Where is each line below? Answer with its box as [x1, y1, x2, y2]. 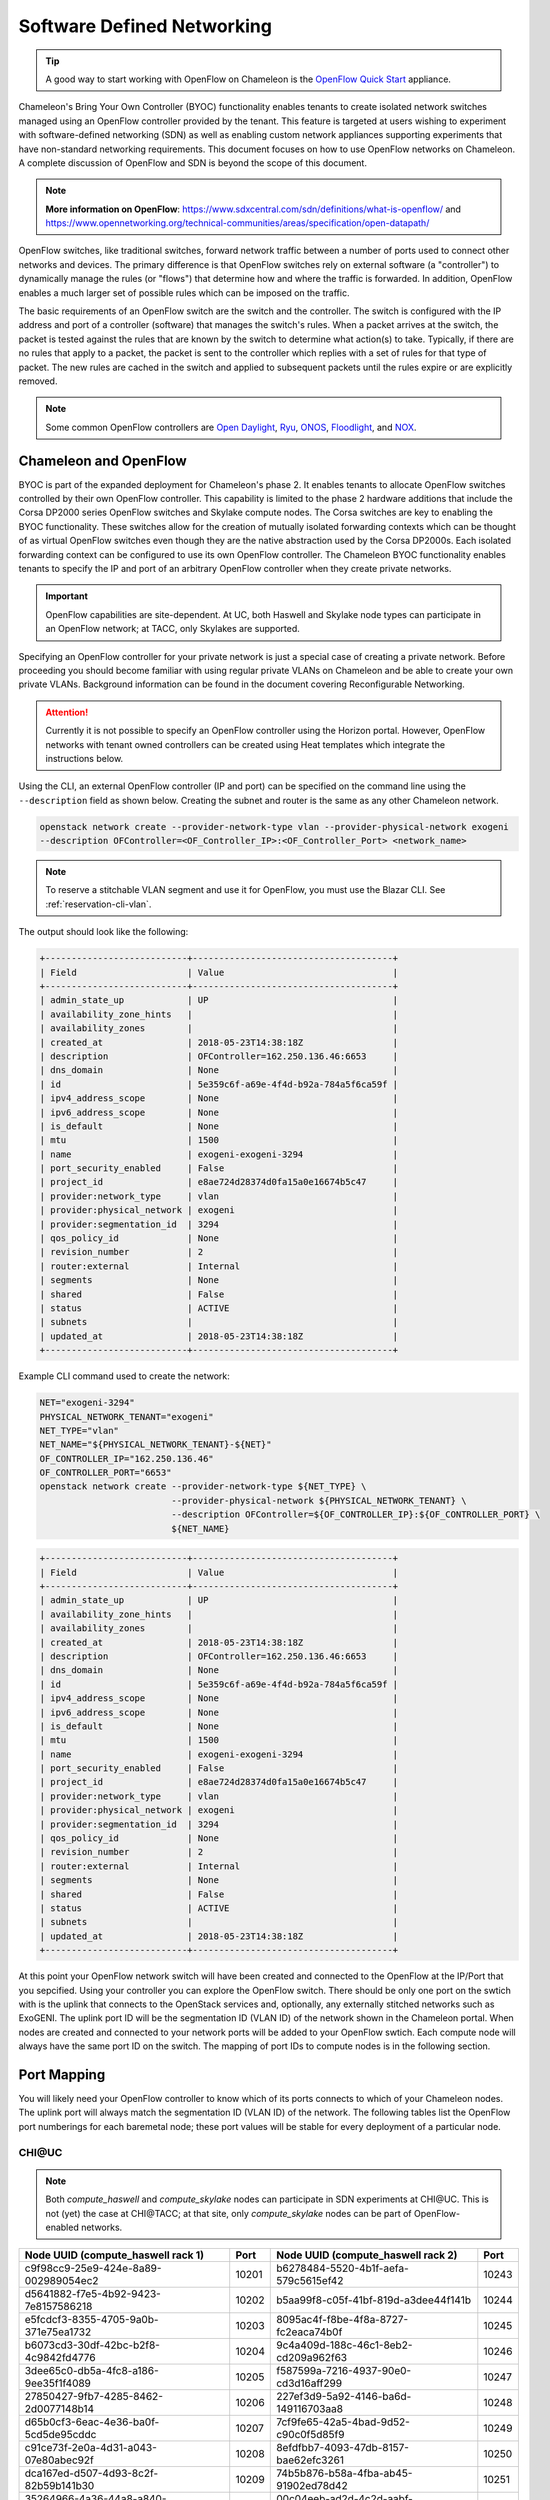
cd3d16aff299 [276, 2376, 343, 2390]
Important [45, 590, 89, 602]
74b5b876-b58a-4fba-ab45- [276, 2466, 413, 2480]
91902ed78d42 [276, 2479, 349, 2493]
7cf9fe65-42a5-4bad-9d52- [276, 2415, 410, 2429]
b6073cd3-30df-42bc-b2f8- [24, 2338, 160, 2352]
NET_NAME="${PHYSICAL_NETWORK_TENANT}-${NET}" [39, 1439, 272, 1450]
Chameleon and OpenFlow [18, 452, 187, 469]
